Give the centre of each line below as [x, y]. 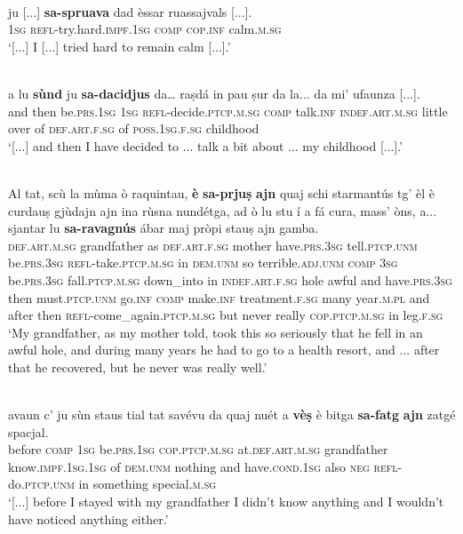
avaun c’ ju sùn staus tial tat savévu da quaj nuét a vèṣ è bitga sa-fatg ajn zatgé [232, 414]
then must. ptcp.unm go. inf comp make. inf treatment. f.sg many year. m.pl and [219, 297]
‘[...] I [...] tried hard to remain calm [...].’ [120, 46]
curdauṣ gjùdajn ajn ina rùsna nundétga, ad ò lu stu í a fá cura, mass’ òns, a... [223, 210]
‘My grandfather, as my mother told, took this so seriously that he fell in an [216, 332]
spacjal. [28, 431]
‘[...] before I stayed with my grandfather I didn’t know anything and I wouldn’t [226, 502]
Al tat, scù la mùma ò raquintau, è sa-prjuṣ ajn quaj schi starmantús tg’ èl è [221, 192]
